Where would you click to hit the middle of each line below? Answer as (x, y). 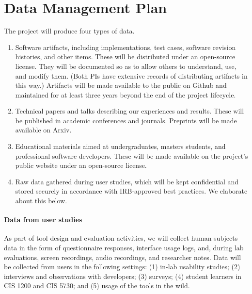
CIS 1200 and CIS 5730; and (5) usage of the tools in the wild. (97, 286)
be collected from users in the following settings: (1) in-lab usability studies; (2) (122, 267)
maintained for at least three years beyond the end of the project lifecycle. (126, 94)
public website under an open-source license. (81, 165)
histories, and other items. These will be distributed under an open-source (125, 57)
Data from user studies (43, 220)
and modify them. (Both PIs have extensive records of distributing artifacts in (131, 75)
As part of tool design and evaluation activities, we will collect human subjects (121, 238)
